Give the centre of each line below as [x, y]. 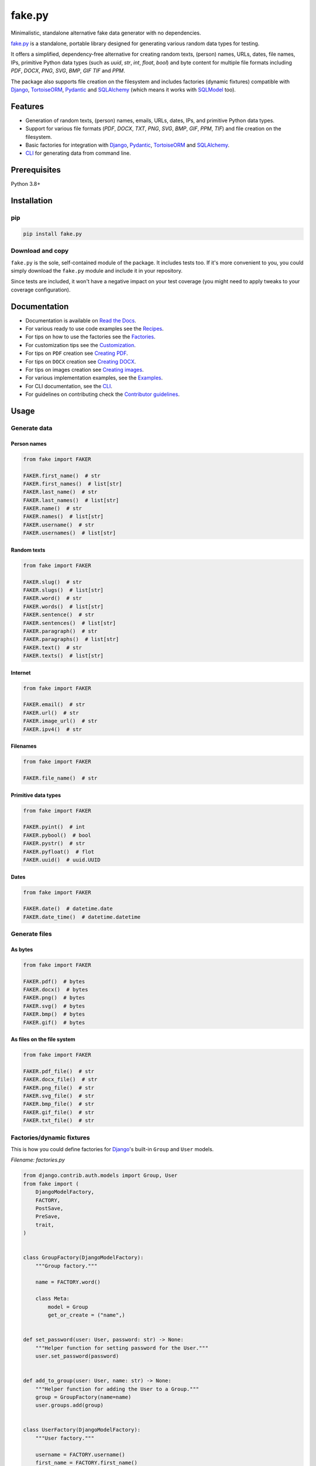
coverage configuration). [41, 290]
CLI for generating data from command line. [78, 153]
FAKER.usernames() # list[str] [70, 533]
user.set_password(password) [77, 1356]
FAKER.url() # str [51, 713]
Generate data [32, 428]
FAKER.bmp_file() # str [59, 1104]
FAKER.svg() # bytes [54, 1006]
